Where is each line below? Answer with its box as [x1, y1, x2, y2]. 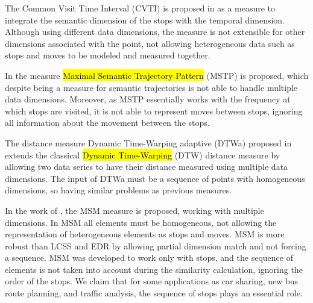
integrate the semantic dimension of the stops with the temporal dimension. [5, 13, 285, 26]
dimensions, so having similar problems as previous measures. [5, 184, 232, 196]
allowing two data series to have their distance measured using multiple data [5, 160, 288, 173]
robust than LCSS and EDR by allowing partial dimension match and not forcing [5, 239, 306, 252]
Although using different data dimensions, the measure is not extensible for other [5, 25, 305, 38]
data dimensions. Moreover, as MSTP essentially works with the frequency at [5, 93, 291, 105]
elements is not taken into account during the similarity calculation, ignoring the [5, 263, 303, 275]
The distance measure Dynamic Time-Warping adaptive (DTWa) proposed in [5, 136, 292, 149]
